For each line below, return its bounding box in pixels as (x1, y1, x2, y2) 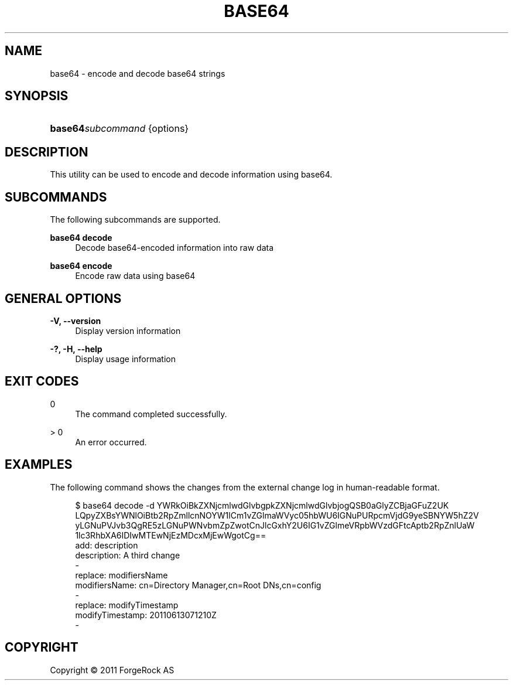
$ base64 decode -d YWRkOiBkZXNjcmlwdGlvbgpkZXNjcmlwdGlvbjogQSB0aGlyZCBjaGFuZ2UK (75, 500, 449, 510)
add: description (75, 540, 138, 550)
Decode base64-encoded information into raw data (75, 243, 274, 253)
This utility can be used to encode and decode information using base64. (50, 169, 333, 180)
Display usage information (75, 353, 176, 364)
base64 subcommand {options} (50, 122, 189, 135)
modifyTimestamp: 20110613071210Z (75, 609, 217, 620)
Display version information (75, 325, 181, 336)
